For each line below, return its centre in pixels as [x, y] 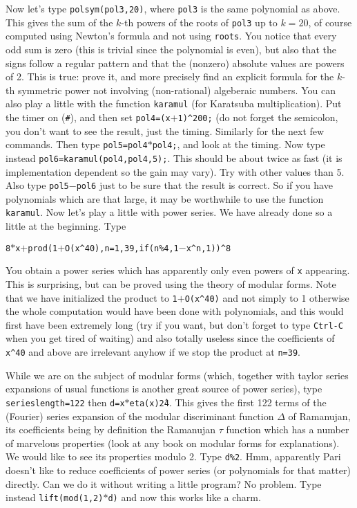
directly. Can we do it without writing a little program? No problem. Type [164, 483]
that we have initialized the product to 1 [91, 297]
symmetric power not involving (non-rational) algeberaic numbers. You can [176, 90]
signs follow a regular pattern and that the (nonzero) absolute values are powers [175, 63]
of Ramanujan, [319, 416]
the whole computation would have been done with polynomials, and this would [175, 311]
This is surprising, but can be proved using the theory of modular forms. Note [171, 283]
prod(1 [43, 248]
